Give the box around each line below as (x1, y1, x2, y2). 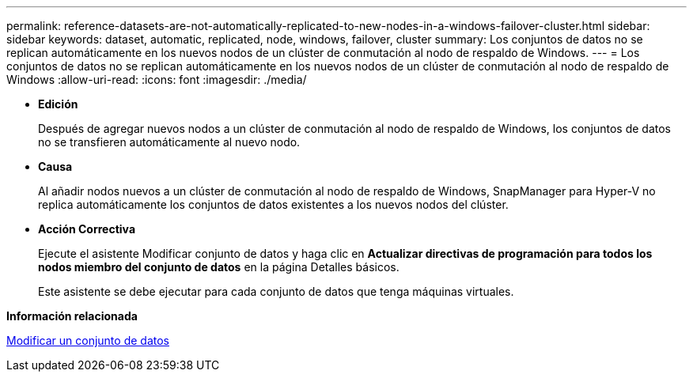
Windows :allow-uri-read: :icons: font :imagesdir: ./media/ (6, 73, 307, 86)
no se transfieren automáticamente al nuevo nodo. (38, 135, 301, 149)
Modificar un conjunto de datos (6, 334, 169, 347)
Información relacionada (6, 309, 138, 323)
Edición (38, 97, 78, 111)
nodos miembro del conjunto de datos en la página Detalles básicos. (38, 260, 400, 274)
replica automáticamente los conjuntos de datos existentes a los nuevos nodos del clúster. (38, 198, 509, 211)
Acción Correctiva (38, 222, 136, 236)
